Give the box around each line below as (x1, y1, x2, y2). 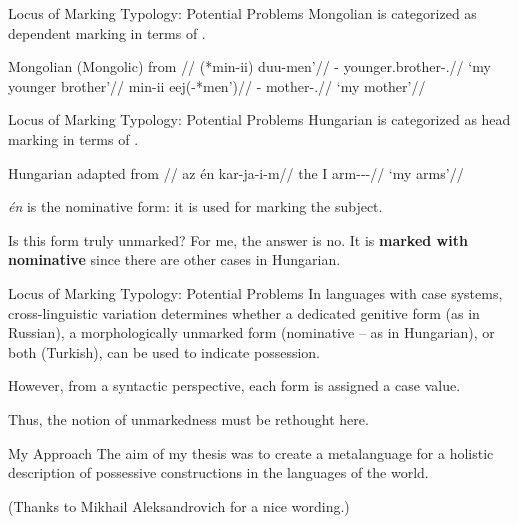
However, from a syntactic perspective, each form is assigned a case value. (8, 375, 461, 396)
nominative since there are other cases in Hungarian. (8, 249, 341, 270)
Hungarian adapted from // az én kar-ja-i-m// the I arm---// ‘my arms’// (8, 162, 464, 183)
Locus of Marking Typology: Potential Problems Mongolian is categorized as (8, 3, 477, 23)
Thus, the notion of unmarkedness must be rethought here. (8, 408, 369, 429)
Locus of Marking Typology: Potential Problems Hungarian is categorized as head (8, 109, 511, 130)
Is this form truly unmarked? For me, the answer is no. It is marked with (8, 229, 468, 250)
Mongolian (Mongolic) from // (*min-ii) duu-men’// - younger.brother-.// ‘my (8, 56, 491, 77)
